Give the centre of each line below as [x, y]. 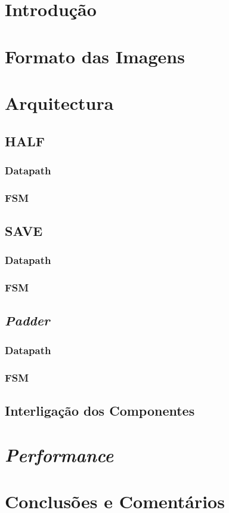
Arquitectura [59, 102]
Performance [59, 454]
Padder [27, 320]
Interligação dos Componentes [100, 410]
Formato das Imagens [95, 56]
